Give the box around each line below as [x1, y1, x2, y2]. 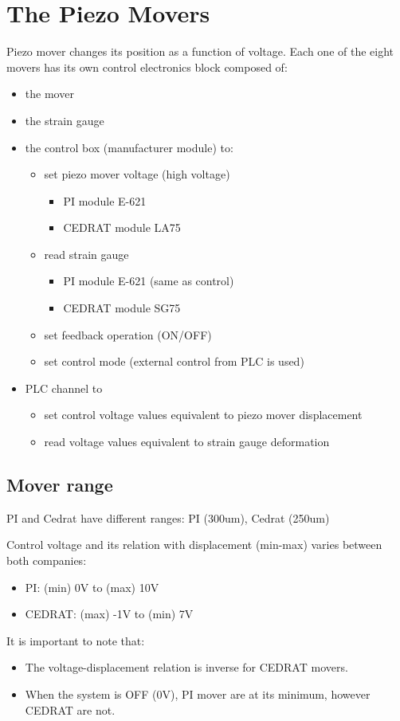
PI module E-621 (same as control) [63, 272, 234, 289]
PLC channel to [25, 379, 103, 396]
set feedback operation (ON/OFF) [44, 326, 212, 343]
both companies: [6, 552, 87, 569]
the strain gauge [25, 112, 104, 128]
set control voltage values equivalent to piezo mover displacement [44, 406, 363, 423]
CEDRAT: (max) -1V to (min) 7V [25, 605, 194, 622]
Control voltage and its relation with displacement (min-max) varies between [6, 536, 382, 553]
